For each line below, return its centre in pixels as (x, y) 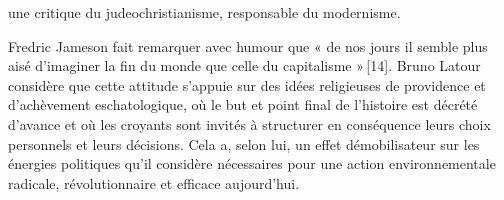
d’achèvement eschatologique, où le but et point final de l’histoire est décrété (243, 104)
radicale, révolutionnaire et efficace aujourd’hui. (154, 182)
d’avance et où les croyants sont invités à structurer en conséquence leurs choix (249, 123)
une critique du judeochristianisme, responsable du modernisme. (204, 12)
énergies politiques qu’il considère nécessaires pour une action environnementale (252, 163)
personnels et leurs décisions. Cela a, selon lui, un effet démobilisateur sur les (244, 143)
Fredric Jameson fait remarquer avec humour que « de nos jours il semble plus (248, 45)
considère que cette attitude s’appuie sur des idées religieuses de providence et (247, 84)
